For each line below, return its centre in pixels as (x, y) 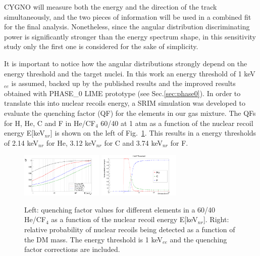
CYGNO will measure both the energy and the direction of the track (111, 7)
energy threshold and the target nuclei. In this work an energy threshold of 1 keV (130, 73)
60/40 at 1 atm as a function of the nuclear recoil (177, 123)
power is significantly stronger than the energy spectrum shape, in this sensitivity (130, 36)
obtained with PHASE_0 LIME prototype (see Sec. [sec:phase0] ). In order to (122, 93)
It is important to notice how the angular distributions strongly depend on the (126, 63)
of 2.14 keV (21, 142)
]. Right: (216, 219)
